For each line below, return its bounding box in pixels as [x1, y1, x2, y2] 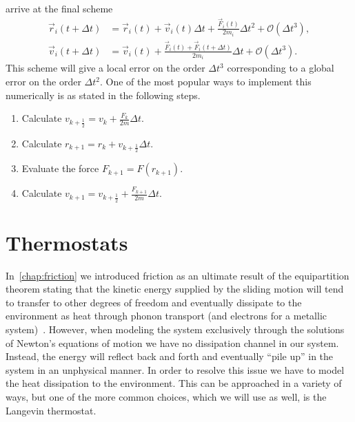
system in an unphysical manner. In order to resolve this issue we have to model [6, 362, 345, 377]
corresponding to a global [227, 61, 334, 75]
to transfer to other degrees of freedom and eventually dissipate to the [6, 295, 302, 309]
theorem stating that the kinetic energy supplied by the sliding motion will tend [6, 282, 344, 296]
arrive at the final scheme [6, 1, 113, 15]
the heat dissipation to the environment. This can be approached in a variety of [6, 376, 342, 390]
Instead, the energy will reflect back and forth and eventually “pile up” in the [6, 349, 334, 363]
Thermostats [6, 228, 128, 256]
